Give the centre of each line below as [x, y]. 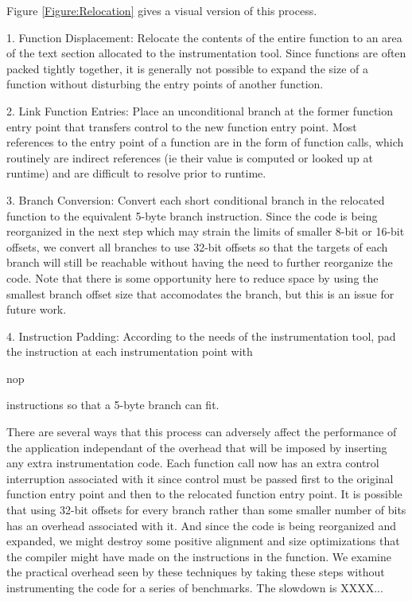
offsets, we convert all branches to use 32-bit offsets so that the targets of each [197, 246]
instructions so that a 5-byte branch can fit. [113, 405]
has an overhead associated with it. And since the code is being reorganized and [202, 525]
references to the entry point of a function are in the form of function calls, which [205, 142]
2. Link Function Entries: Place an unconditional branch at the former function [200, 110]
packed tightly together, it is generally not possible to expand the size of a [187, 68]
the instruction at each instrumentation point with [130, 351]
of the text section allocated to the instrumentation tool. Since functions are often [206, 53]
